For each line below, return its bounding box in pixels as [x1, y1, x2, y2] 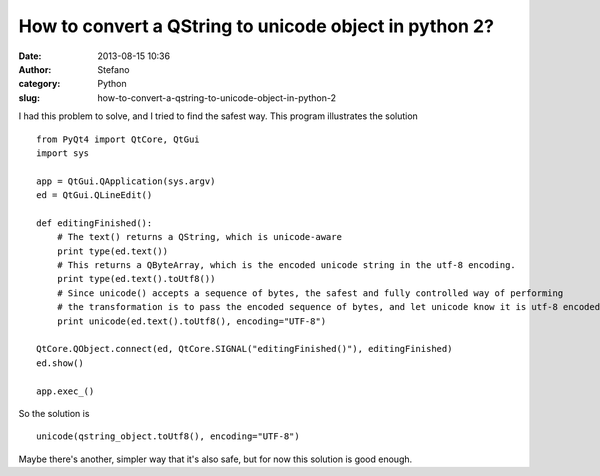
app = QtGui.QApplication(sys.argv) [36, 175, 216, 187]
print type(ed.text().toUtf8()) [56, 273, 216, 285]
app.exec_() [36, 385, 95, 397]
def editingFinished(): [36, 217, 153, 229]
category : [18, 78, 61, 90]
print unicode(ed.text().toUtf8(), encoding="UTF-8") [56, 315, 327, 327]
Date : [18, 50, 42, 62]
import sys [36, 147, 90, 159]
